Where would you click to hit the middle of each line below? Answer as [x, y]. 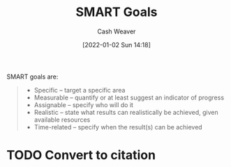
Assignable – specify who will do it [84, 104]
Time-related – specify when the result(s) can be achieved [118, 127]
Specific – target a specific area [80, 90]
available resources [62, 120]
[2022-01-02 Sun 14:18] [117, 45]
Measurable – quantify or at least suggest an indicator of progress [129, 97]
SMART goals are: [32, 77]
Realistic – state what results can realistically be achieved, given [126, 112]
